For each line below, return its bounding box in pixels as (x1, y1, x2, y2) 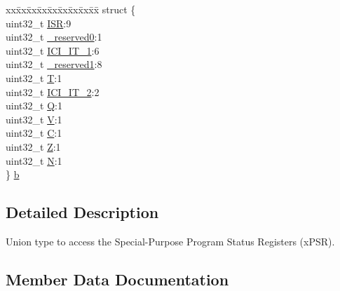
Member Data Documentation (6, 268, 229, 290)
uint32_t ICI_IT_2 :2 (6, 84, 100, 99)
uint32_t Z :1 (6, 139, 61, 154)
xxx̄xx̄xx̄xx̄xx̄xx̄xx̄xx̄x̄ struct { (6, 2, 136, 16)
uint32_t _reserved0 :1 (6, 29, 102, 44)
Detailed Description (6, 201, 159, 223)
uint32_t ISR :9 (6, 15, 72, 30)
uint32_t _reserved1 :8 (6, 57, 102, 72)
